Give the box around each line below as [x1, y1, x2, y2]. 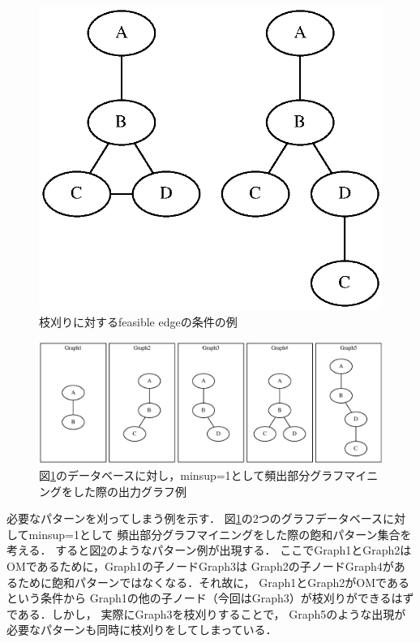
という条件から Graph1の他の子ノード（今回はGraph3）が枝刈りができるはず [6, 589, 414, 606]
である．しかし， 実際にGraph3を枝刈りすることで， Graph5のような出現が [6, 605, 406, 622]
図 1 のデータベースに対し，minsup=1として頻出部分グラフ [39, 466, 345, 483]
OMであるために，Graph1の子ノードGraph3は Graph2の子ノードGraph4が [6, 557, 394, 574]
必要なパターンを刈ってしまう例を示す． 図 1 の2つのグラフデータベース [6, 510, 384, 527]
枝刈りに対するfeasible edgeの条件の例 [39, 313, 238, 330]
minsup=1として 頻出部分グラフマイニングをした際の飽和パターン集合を [28, 525, 412, 542]
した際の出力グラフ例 [72, 482, 186, 499]
